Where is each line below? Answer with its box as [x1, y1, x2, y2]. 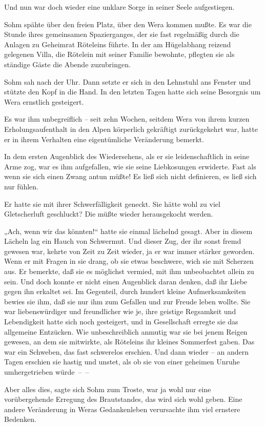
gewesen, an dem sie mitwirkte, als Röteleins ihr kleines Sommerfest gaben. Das [4, 336, 255, 347]
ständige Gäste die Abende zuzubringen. [4, 59, 131, 69]
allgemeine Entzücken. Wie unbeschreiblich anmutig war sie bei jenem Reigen [4, 326, 248, 337]
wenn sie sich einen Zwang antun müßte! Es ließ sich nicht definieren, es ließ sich [4, 171, 257, 182]
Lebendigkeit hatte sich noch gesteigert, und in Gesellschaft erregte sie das [4, 316, 238, 327]
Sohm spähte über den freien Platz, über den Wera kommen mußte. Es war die [4, 18, 252, 29]
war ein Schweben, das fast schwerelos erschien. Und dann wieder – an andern [4, 346, 249, 357]
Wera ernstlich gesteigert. [4, 96, 84, 107]
